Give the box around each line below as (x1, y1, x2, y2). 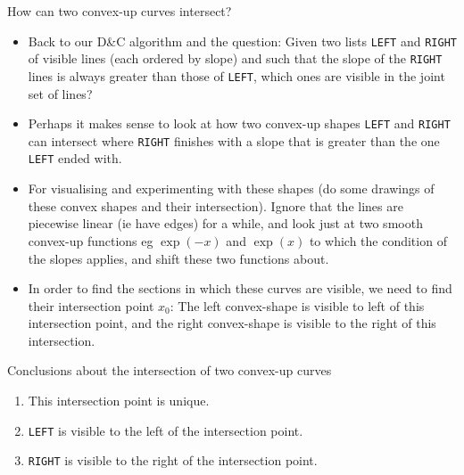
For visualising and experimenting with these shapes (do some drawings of (28, 179, 435, 198)
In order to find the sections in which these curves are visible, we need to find (28, 279, 452, 298)
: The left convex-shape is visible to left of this (170, 296, 425, 315)
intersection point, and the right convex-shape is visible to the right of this (28, 314, 436, 332)
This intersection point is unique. (28, 391, 210, 410)
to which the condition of (309, 231, 447, 250)
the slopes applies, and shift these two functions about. (28, 249, 329, 267)
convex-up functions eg (28, 231, 153, 250)
